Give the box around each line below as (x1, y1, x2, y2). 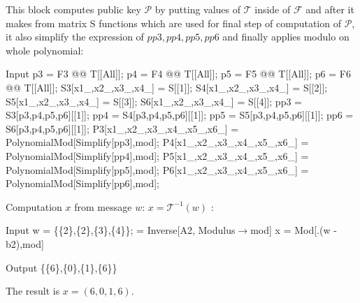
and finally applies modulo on (222, 29, 350, 44)
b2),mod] (6, 236, 44, 251)
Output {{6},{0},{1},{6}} (6, 260, 117, 274)
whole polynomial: (6, 43, 84, 57)
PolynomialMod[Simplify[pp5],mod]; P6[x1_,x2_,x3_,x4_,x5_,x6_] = (6, 162, 309, 177)
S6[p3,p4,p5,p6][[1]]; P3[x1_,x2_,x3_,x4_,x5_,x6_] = (6, 121, 239, 135)
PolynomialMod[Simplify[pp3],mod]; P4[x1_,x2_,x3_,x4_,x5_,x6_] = (6, 135, 309, 149)
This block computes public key (6, 2, 141, 16)
